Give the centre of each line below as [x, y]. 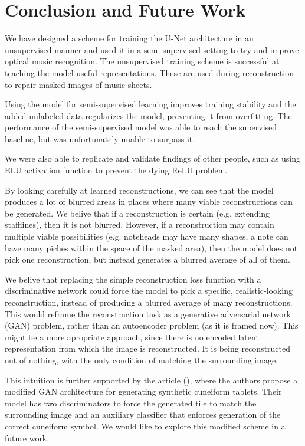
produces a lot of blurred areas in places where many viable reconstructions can [149, 201]
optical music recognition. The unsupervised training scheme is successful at [142, 61]
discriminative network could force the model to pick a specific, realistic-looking [149, 291]
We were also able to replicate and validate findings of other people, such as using [152, 158]
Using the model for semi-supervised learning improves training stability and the [150, 104]
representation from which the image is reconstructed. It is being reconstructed [148, 348]
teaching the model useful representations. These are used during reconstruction [149, 72]
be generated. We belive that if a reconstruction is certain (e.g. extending [137, 213]
